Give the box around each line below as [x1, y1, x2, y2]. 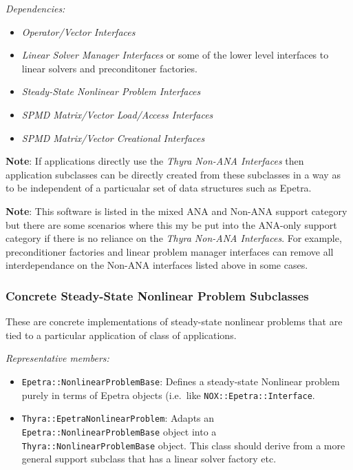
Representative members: [6, 351, 109, 365]
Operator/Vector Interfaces [21, 24, 136, 39]
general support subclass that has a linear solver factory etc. [21, 451, 277, 466]
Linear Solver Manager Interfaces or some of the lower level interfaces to [21, 48, 329, 62]
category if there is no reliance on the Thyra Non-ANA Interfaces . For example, [6, 231, 342, 245]
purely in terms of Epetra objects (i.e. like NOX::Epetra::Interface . [21, 387, 315, 402]
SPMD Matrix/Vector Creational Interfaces [21, 130, 205, 145]
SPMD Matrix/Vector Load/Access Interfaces [21, 107, 213, 121]
